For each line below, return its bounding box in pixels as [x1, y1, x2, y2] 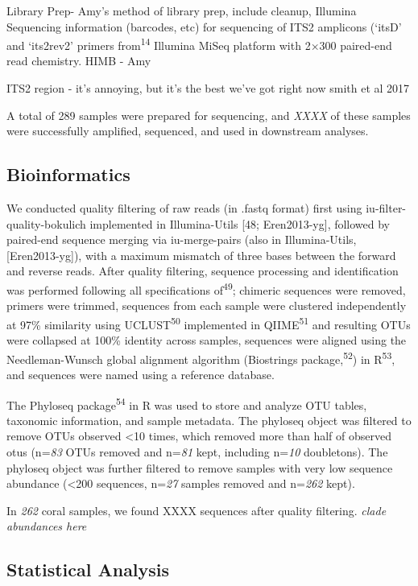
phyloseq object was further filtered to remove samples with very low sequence [6, 459, 393, 476]
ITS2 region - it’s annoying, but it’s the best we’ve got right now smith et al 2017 [6, 80, 410, 97]
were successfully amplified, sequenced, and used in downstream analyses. [6, 122, 369, 139]
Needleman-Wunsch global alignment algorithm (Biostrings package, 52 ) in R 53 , [6, 348, 395, 367]
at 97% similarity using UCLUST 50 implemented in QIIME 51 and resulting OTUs [6, 313, 411, 332]
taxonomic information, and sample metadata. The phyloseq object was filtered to [6, 411, 412, 428]
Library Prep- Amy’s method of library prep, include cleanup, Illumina [6, 2, 357, 19]
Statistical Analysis [6, 557, 170, 582]
